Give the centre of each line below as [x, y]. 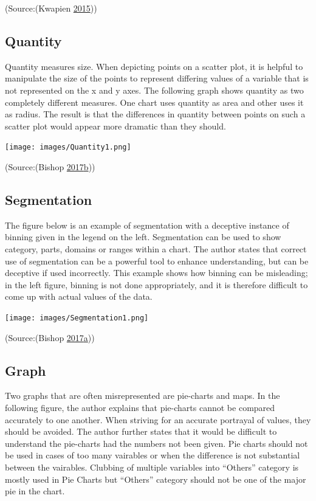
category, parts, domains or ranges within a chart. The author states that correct [156, 249]
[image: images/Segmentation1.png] [77, 318]
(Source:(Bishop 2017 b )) [50, 167]
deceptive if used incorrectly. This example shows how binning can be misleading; [156, 273]
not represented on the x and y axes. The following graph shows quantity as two [154, 90]
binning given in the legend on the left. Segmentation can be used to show [143, 237]
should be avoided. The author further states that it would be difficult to [141, 431]
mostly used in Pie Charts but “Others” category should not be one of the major [156, 479]
